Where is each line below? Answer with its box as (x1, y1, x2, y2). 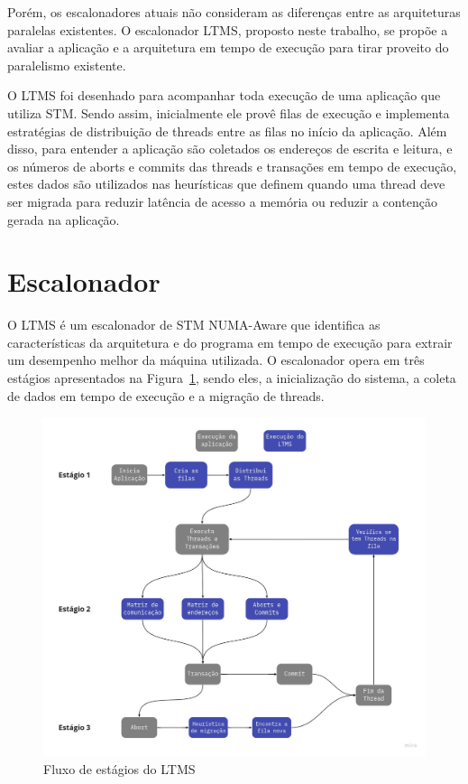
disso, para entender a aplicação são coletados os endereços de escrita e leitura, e (7, 139, 453, 158)
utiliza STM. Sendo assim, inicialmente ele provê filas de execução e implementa (7, 103, 450, 122)
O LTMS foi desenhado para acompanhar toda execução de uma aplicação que (7, 86, 441, 105)
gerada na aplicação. (7, 210, 120, 229)
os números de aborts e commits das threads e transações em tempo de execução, (7, 156, 457, 175)
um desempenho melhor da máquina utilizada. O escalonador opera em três (7, 350, 425, 369)
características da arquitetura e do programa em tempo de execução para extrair (7, 332, 453, 351)
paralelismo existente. (7, 55, 126, 74)
